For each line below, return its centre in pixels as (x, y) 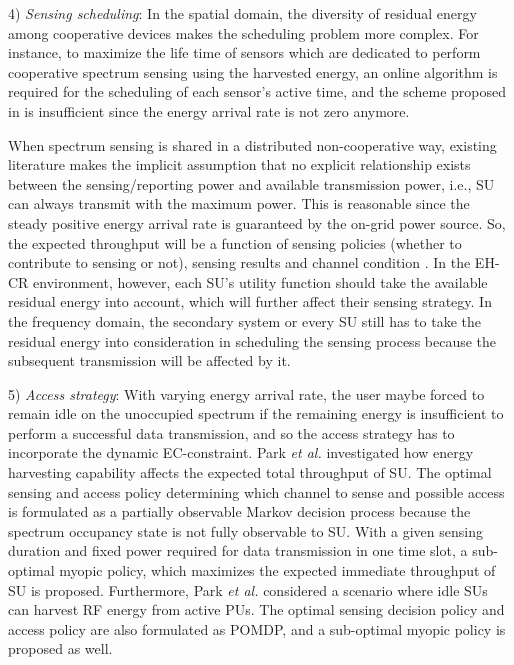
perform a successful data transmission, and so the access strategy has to (231, 432)
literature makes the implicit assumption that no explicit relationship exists (239, 164)
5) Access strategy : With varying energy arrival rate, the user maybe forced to (246, 393)
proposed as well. (60, 648)
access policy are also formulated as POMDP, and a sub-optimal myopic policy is (257, 628)
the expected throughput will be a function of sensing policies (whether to (235, 242)
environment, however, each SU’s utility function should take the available (260, 281)
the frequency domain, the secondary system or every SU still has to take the (245, 320)
